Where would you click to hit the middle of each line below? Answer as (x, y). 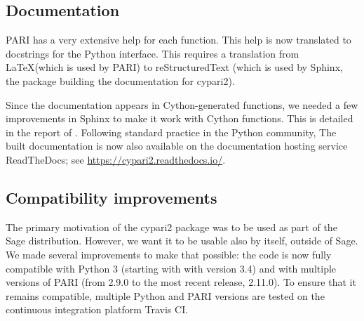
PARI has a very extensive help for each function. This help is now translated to (178, 40)
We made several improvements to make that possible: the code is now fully (169, 254)
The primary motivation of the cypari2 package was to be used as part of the (171, 227)
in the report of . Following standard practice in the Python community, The (171, 132)
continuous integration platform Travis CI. (97, 309)
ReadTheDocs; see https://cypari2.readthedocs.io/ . (116, 159)
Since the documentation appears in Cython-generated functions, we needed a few (182, 104)
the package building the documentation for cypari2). (120, 80)
